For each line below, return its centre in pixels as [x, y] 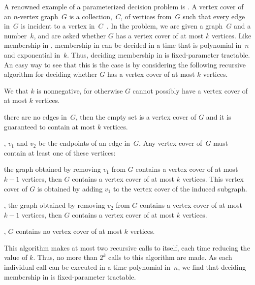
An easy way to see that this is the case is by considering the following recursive [125, 64]
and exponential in [32, 54]
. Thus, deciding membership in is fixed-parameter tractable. [159, 54]
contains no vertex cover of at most [69, 231]
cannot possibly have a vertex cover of [190, 90]
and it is [219, 116]
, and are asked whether [70, 35]
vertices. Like [231, 35]
